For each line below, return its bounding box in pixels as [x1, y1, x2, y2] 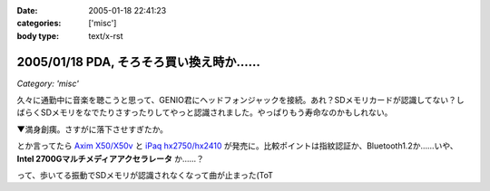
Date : [16, 5, 38, 15]
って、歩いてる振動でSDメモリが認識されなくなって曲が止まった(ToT [16, 170, 274, 181]
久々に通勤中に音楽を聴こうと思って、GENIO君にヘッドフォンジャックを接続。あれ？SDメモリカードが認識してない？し [16, 95, 465, 106]
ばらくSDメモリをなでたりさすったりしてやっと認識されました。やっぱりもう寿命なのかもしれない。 [16, 107, 393, 118]
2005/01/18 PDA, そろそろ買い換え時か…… [16, 54, 260, 70]
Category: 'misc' [16, 78, 79, 89]
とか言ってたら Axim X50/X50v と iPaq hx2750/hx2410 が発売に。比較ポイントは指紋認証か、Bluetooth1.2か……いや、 [16, 140, 458, 151]
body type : [16, 30, 59, 41]
